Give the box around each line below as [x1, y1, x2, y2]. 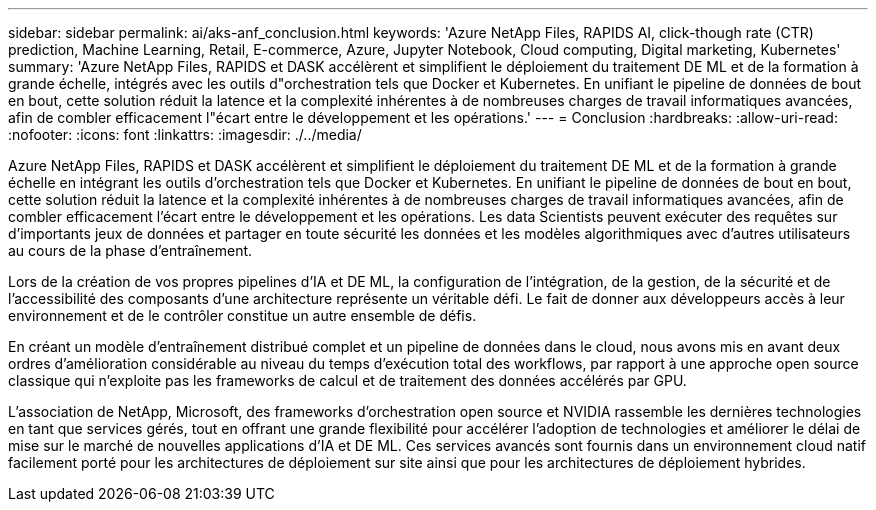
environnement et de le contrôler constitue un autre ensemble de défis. [8, 307, 477, 324]
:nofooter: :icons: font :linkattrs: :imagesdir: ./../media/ [8, 126, 362, 143]
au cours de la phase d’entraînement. [8, 242, 253, 259]
